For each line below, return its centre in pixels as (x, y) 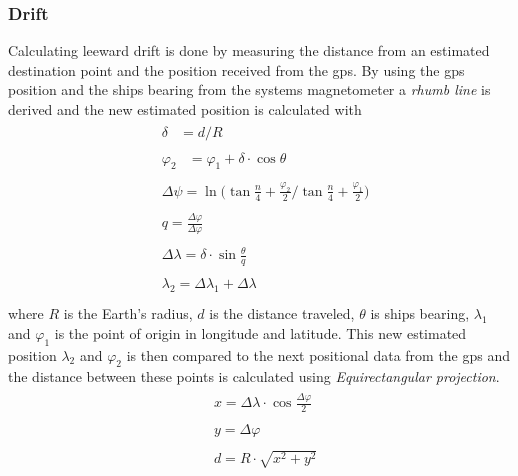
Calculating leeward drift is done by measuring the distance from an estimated (249, 50)
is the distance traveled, (282, 313)
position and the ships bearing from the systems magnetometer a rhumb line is (249, 89)
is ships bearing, (420, 313)
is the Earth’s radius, (128, 313)
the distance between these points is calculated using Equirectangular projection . (254, 376)
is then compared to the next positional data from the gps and (318, 354)
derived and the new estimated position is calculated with (185, 109)
